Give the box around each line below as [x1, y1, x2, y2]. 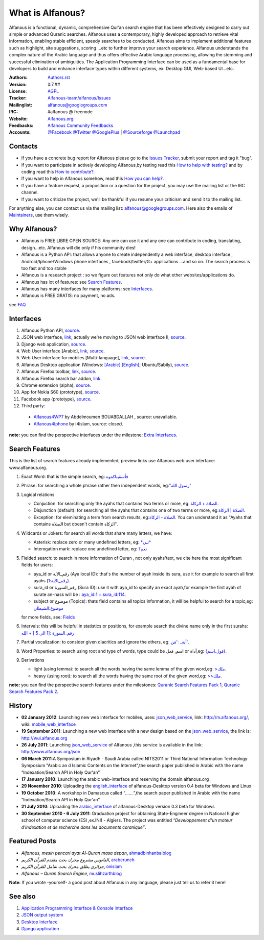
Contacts [9, 142, 38, 150]
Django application [21, 926, 59, 932]
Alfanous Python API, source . [21, 327, 81, 333]
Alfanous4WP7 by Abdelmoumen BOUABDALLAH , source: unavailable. [33, 414, 177, 420]
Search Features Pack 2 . [9, 689, 59, 694]
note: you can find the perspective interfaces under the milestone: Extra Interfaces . [9, 432, 177, 438]
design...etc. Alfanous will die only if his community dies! [21, 245, 136, 250]
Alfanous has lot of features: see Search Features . [21, 279, 122, 285]
